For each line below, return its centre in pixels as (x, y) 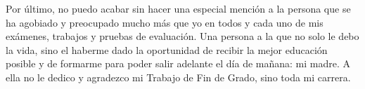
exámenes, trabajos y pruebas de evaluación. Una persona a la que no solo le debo (182, 36)
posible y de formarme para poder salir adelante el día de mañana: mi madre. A (178, 63)
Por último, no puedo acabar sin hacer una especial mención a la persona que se (178, 8)
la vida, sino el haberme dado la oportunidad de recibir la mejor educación (167, 49)
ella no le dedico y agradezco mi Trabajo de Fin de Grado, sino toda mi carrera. (178, 77)
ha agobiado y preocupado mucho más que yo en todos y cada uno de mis (165, 22)
